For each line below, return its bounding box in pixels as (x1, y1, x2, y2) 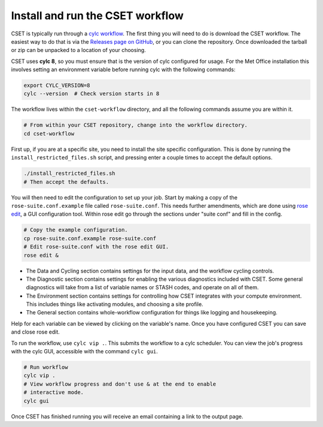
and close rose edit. (11, 328, 60, 335)
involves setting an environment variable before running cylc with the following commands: (11, 66, 236, 73)
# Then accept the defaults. (23, 178, 109, 185)
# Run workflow (23, 364, 68, 371)
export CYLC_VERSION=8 (23, 82, 90, 89)
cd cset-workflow (23, 130, 75, 137)
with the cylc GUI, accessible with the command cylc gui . (11, 348, 159, 355)
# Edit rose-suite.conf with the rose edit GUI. (23, 243, 169, 250)
